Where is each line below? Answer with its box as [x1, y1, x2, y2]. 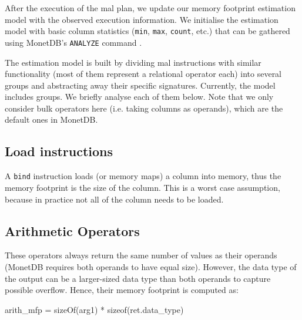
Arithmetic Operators [5, 221, 140, 240]
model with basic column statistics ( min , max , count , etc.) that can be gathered [5, 25, 290, 37]
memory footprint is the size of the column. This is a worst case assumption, [5, 181, 280, 193]
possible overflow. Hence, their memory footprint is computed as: [5, 284, 239, 296]
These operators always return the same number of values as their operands [5, 249, 277, 261]
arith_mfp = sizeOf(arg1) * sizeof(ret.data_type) [5, 303, 184, 315]
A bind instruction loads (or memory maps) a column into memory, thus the [5, 170, 281, 182]
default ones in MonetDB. [5, 113, 98, 126]
